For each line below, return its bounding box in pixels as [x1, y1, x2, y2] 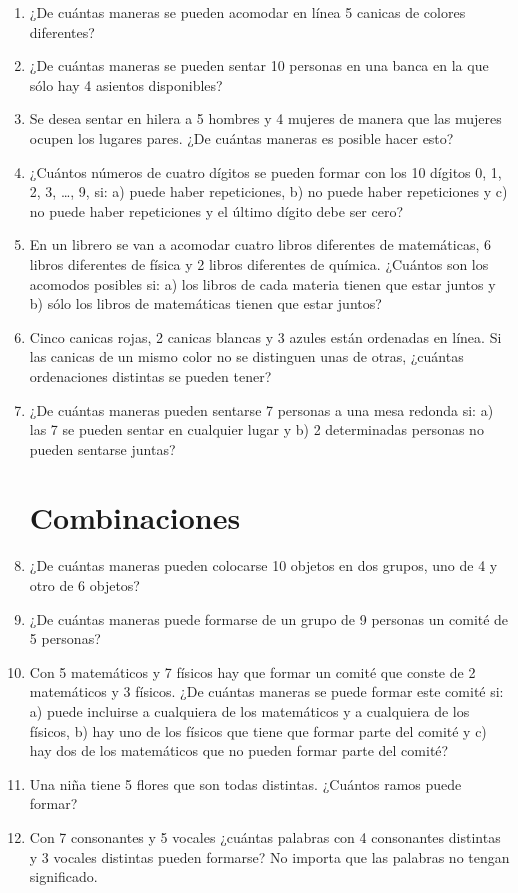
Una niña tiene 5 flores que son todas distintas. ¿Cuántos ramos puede [29, 773, 462, 794]
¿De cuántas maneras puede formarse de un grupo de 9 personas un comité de [29, 608, 509, 629]
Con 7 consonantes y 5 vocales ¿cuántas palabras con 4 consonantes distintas [29, 826, 501, 847]
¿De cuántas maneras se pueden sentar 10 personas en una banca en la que [29, 55, 489, 76]
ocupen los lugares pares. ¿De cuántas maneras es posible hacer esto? [29, 127, 454, 148]
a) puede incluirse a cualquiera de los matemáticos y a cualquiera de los [29, 700, 470, 721]
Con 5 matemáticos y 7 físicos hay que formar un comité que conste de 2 [29, 661, 476, 682]
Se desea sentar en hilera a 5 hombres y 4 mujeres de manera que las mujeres [29, 108, 502, 129]
